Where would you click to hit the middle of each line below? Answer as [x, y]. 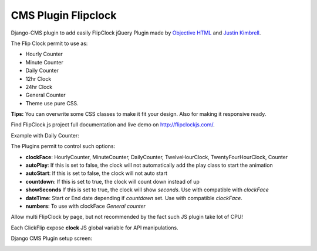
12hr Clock [38, 78]
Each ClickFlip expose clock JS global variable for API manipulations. [95, 228]
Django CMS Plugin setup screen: [52, 238]
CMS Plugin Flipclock [64, 15]
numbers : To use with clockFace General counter [86, 206]
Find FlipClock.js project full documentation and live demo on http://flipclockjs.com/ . [113, 125]
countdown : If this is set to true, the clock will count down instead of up [112, 181]
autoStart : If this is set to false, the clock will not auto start [96, 173]
